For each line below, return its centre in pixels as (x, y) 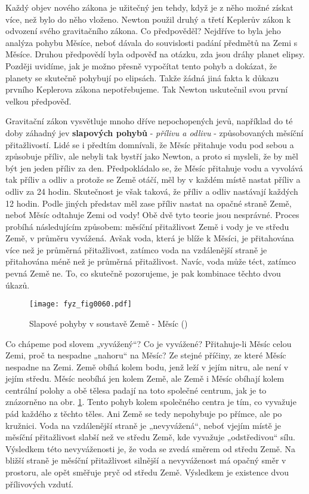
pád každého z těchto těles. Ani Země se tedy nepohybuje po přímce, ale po (144, 414)
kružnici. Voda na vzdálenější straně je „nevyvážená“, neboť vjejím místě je (143, 425)
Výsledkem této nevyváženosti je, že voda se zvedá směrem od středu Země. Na (151, 448)
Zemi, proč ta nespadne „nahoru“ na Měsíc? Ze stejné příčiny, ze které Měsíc (146, 355)
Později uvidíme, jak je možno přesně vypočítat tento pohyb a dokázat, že (141, 65)
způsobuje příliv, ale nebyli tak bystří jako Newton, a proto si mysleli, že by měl (152, 156)
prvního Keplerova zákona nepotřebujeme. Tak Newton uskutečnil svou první (147, 89)
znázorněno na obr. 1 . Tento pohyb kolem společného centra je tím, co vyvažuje (151, 402)
